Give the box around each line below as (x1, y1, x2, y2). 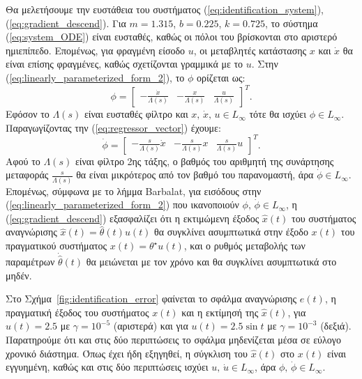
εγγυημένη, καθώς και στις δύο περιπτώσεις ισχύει (6, 359, 209, 374)
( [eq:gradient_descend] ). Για (6, 15, 126, 30)
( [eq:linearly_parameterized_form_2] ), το (6, 70, 185, 84)
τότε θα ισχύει (249, 107, 306, 121)
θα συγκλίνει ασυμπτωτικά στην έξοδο (154, 224, 308, 239)
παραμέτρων (6, 254, 55, 269)
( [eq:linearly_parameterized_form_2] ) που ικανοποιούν (6, 197, 239, 212)
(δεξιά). (320, 318, 352, 333)
